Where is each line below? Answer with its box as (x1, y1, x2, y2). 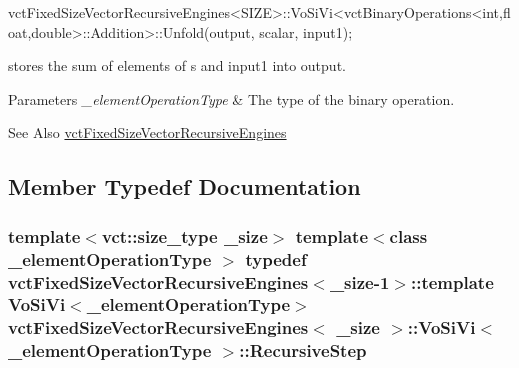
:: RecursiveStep (239, 338, 367, 363)
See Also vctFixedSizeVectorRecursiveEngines (8, 122, 287, 143)
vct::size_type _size (101, 223, 268, 248)
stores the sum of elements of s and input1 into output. (8, 55, 346, 76)
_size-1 (329, 269, 390, 294)
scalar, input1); (259, 21, 353, 42)
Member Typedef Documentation (8, 171, 361, 202)
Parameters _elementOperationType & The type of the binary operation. (8, 88, 455, 109)
